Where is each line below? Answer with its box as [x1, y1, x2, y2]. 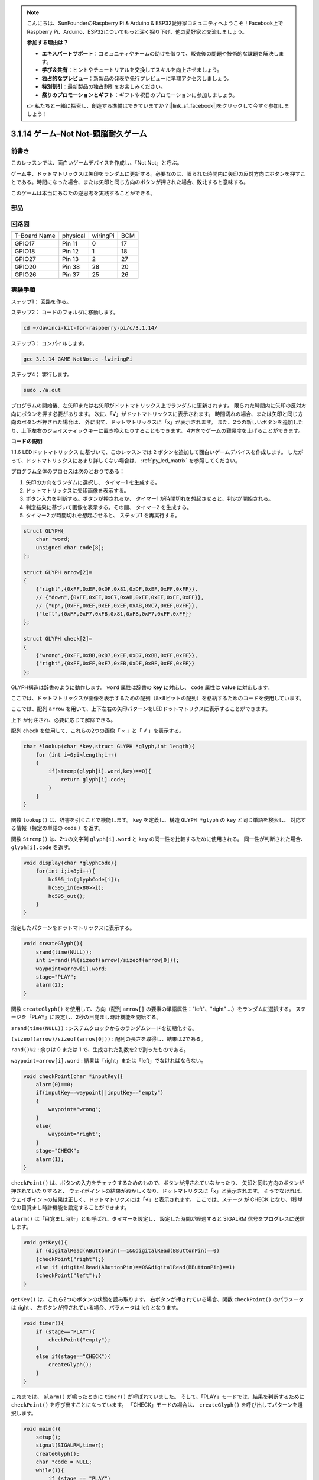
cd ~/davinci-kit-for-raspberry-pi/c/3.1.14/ [23, 324, 158, 332]
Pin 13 [62, 255, 79, 263]
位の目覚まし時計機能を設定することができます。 [11, 1204, 130, 1211]
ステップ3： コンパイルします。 [11, 340, 88, 347]
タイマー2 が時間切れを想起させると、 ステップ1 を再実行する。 [25, 512, 180, 519]
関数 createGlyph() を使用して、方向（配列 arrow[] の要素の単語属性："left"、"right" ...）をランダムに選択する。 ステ [11, 1005, 307, 1012]
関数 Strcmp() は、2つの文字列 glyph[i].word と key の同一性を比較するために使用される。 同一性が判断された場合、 [11, 835, 307, 842]
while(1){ [35, 1467, 64, 1473]
